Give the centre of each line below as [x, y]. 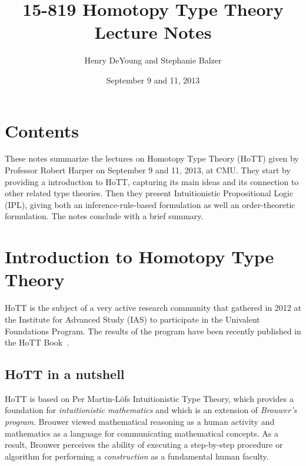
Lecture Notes [153, 32]
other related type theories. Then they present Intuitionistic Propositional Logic [149, 193]
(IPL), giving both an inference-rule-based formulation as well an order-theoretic [150, 204]
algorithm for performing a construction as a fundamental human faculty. [137, 456]
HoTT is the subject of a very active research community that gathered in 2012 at [153, 308]
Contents [42, 130]
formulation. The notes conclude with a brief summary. [104, 216]
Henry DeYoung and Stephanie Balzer [153, 60]
